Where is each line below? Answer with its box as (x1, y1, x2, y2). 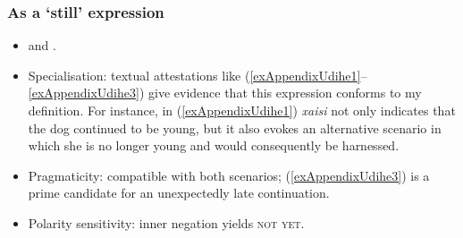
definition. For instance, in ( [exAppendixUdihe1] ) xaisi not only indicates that (28, 101, 456, 119)
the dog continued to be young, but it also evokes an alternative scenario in (28, 118, 442, 137)
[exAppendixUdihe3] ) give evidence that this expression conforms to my (28, 83, 422, 102)
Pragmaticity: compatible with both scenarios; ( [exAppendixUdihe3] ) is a (28, 166, 430, 184)
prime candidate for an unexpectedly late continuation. (28, 183, 330, 202)
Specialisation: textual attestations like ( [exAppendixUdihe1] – (28, 65, 367, 84)
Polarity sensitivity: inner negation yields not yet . (28, 213, 305, 232)
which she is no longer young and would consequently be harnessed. (28, 136, 400, 155)
